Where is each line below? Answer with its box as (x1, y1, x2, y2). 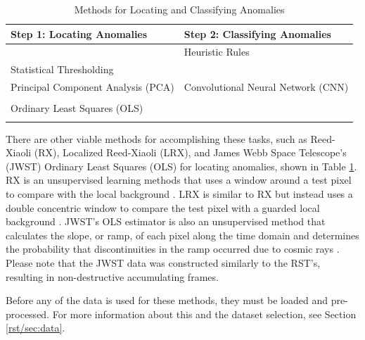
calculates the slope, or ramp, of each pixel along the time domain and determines (6, 227, 359, 242)
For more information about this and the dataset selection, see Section (52, 306, 357, 321)
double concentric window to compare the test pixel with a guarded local (6, 200, 320, 215)
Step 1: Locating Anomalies (11, 26, 148, 41)
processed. (6, 306, 50, 321)
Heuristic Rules (184, 44, 250, 59)
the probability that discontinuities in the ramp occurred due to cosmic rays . (6, 241, 340, 256)
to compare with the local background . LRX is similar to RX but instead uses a (6, 186, 353, 201)
